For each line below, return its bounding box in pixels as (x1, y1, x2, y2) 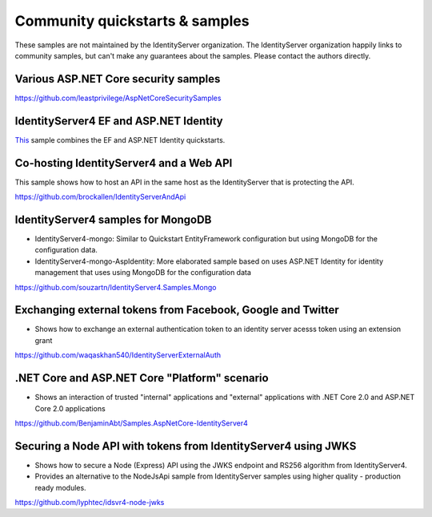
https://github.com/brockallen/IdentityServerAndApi (14, 192, 186, 202)
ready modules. (34, 483, 87, 492)
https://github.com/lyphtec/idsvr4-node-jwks (14, 497, 165, 507)
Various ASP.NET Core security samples (14, 72, 221, 86)
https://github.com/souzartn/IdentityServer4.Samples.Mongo (14, 282, 217, 292)
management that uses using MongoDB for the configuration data (34, 268, 252, 277)
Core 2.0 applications (34, 403, 106, 413)
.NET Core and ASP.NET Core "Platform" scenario (14, 371, 269, 385)
